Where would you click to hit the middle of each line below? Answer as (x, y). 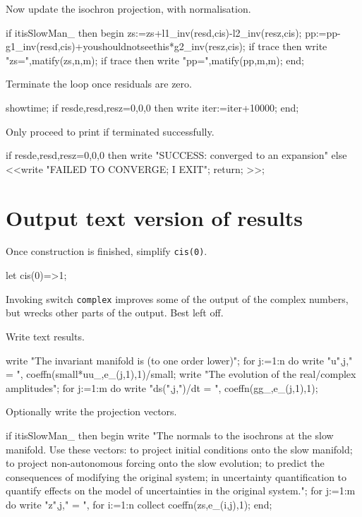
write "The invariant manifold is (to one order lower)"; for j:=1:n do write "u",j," (179, 360)
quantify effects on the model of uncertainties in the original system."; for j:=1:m (181, 491)
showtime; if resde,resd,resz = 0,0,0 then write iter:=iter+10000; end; (152, 107)
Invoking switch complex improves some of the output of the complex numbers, (177, 298)
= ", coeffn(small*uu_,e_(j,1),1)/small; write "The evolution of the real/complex (181, 374)
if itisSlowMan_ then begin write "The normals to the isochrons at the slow (170, 435)
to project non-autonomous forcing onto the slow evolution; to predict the (165, 463)
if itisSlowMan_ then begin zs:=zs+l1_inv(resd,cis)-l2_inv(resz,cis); (154, 32)
